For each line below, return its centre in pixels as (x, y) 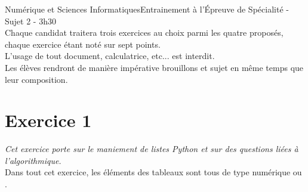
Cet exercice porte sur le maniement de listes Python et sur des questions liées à (152, 149)
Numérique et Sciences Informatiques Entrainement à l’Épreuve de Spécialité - (147, 9)
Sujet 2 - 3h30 (30, 21)
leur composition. (36, 79)
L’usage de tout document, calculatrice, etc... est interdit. (110, 56)
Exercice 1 (48, 120)
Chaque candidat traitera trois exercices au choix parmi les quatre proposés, (144, 32)
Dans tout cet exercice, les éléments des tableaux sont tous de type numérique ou (153, 172)
